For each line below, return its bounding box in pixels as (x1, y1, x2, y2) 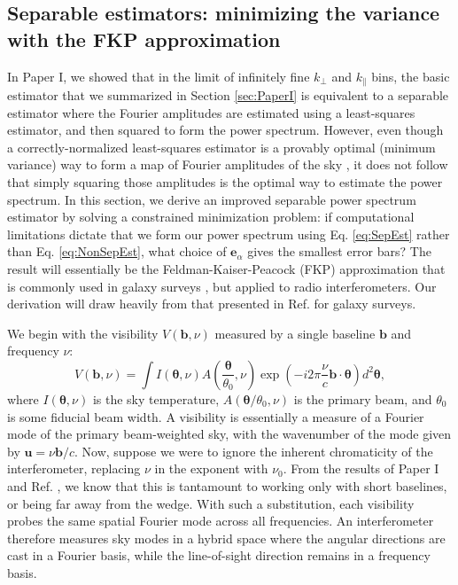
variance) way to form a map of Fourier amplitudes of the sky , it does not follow (7, 155, 448, 174)
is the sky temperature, (92, 389, 220, 408)
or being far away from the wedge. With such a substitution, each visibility (7, 494, 415, 512)
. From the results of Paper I (283, 459, 439, 478)
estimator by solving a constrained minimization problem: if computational (7, 207, 415, 226)
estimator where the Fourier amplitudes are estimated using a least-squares (7, 103, 415, 121)
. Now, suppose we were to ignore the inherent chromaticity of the (74, 441, 433, 460)
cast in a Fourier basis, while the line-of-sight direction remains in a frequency (7, 546, 431, 565)
